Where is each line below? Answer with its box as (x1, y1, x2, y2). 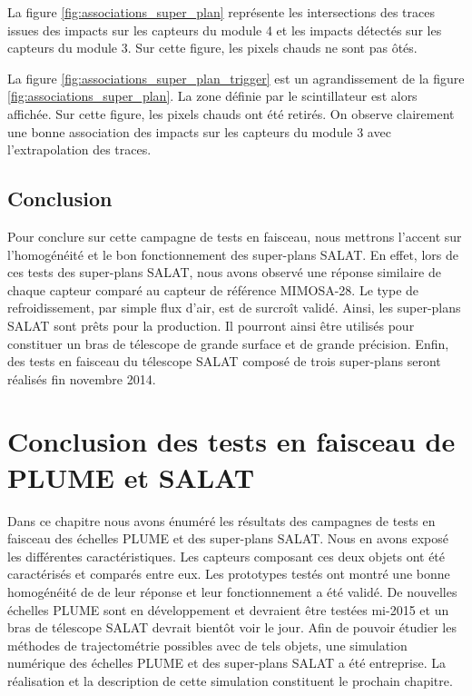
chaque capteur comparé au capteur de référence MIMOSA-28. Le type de (7, 280, 419, 299)
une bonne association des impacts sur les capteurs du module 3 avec (7, 122, 391, 141)
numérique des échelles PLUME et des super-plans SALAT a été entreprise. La (7, 653, 446, 672)
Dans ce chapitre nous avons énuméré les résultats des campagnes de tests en (7, 511, 436, 530)
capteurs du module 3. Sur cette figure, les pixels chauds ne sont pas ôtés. (7, 38, 418, 57)
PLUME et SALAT (7, 458, 255, 495)
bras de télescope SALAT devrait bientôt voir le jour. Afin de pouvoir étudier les (7, 618, 457, 637)
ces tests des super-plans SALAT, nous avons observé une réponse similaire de (7, 263, 441, 282)
